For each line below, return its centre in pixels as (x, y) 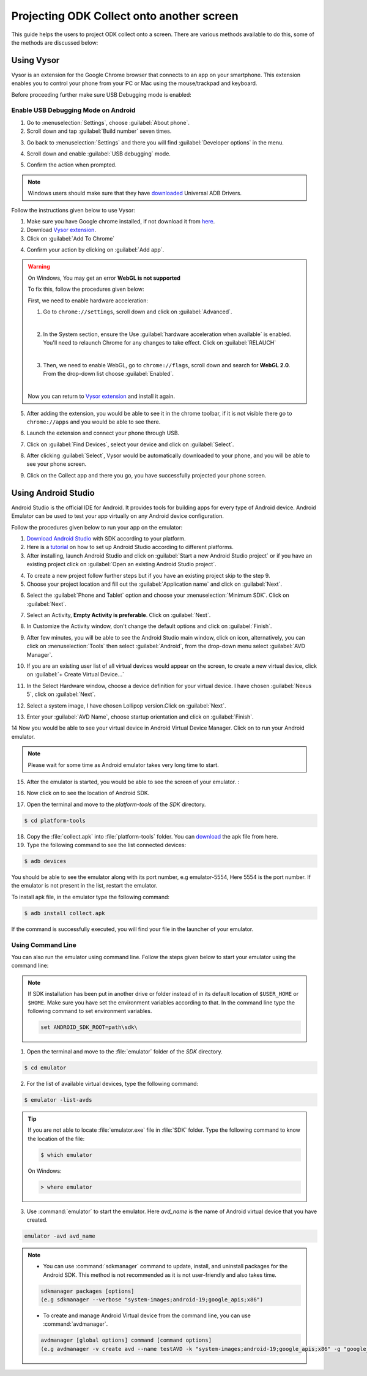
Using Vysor (35, 60)
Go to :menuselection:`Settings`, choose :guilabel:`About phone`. (108, 122)
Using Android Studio (53, 493)
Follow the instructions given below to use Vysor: (73, 210)
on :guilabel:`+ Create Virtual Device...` (76, 675)
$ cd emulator (45, 1068)
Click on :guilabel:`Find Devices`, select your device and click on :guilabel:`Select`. (130, 444)
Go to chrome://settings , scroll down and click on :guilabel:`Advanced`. (138, 312)
